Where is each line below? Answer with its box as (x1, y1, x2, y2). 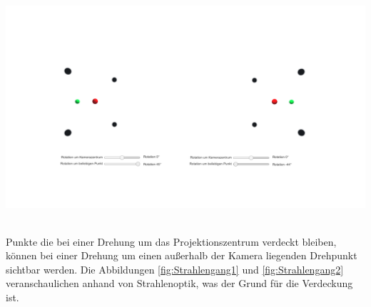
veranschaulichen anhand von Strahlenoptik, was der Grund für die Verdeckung (6, 276, 353, 291)
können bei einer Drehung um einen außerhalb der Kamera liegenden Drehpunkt (6, 248, 357, 263)
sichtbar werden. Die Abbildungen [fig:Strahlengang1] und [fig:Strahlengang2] (6, 261, 344, 276)
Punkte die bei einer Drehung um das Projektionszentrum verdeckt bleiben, (6, 234, 337, 249)
